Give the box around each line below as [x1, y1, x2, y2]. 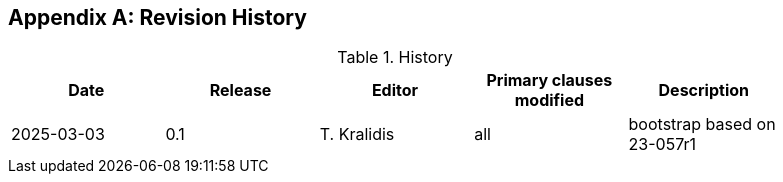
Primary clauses [486, 70, 613, 91]
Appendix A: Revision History [8, 5, 307, 30]
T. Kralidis [319, 124, 395, 145]
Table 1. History [337, 47, 453, 68]
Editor [371, 80, 419, 101]
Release [209, 80, 272, 101]
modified [514, 90, 585, 111]
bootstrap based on [628, 114, 776, 135]
